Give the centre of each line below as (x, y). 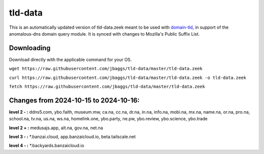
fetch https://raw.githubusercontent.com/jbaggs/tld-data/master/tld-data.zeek (107, 87)
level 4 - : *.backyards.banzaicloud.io (47, 146)
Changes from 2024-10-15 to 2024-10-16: (74, 100)
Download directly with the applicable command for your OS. (70, 59)
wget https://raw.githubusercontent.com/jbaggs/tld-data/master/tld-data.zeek (106, 69)
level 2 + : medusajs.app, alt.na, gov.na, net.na (56, 128)
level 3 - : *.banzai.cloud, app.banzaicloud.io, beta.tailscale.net (72, 137)
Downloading (30, 48)
